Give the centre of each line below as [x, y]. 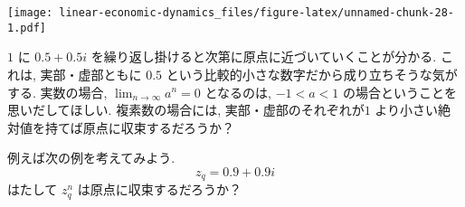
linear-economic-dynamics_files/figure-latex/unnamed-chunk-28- [256, 13]
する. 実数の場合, [57, 92]
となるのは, [238, 92]
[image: [30, 13]
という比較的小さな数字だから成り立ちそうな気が [312, 74]
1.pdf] [27, 28]
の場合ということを [399, 92]
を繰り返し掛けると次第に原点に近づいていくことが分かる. [264, 56]
